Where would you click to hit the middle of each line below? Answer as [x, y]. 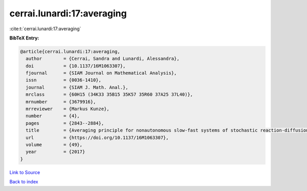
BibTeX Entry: [24, 38]
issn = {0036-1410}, [64, 80]
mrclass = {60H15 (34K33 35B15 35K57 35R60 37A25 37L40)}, [109, 94]
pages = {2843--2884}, [65, 123]
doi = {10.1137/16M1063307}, [76, 66]
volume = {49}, [54, 145]
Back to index [24, 182]
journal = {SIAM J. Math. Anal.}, [77, 87]
